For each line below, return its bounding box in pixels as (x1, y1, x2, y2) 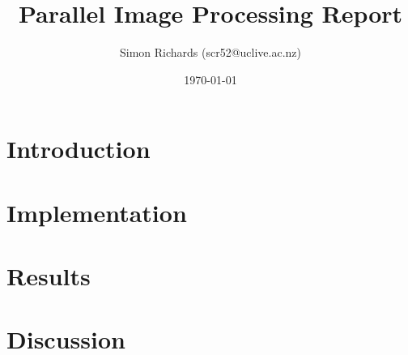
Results (6, 259, 91, 293)
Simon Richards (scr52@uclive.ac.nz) (119, 44, 302, 61)
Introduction (6, 132, 151, 165)
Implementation (6, 195, 187, 229)
